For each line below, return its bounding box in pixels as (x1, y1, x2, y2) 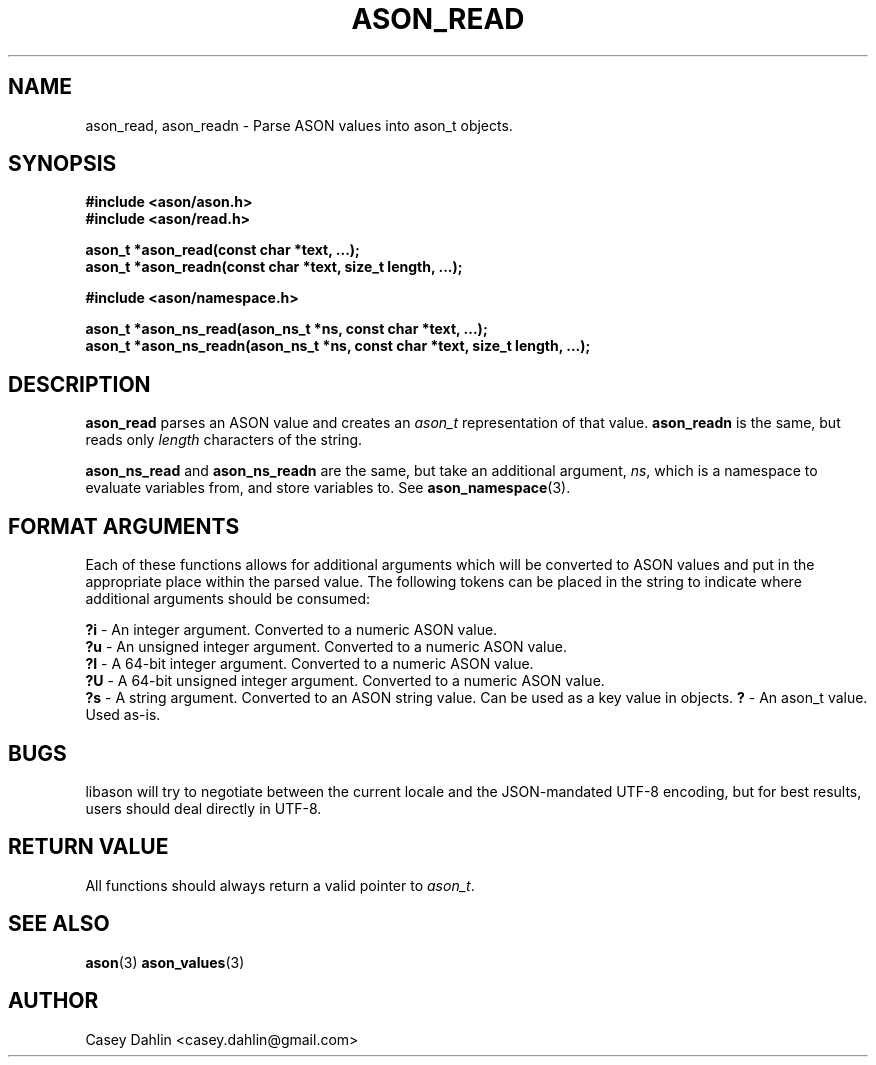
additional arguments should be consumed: (85, 590, 371, 608)
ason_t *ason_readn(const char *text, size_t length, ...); (85, 258, 463, 276)
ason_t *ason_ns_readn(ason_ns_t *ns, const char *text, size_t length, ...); (85, 337, 591, 355)
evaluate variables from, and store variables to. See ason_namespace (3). (85, 479, 571, 497)
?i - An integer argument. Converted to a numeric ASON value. (85, 621, 498, 639)
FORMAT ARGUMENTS (8, 513, 240, 539)
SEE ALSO (8, 911, 110, 937)
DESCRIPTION (8, 371, 151, 397)
